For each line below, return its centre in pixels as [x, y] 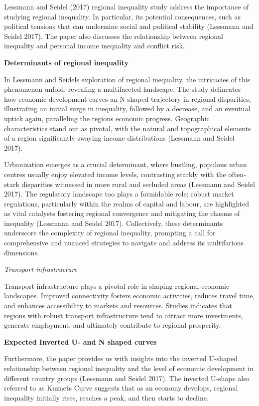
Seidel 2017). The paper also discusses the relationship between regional [114, 36]
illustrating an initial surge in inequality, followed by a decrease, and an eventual [127, 108]
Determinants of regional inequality [66, 62]
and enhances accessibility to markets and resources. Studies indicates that [118, 305]
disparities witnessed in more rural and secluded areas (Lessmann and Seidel [138, 184]
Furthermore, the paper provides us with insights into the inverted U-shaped [121, 358]
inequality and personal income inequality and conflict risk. [94, 46]
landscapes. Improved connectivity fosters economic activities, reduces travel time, [129, 296]
